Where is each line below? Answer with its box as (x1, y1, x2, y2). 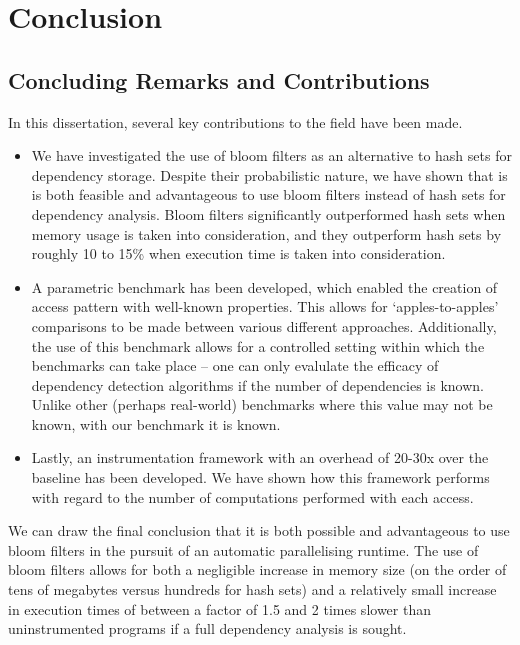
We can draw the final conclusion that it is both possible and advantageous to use (8, 520, 510, 541)
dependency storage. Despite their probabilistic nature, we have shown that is (31, 164, 508, 185)
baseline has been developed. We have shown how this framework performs (31, 467, 490, 488)
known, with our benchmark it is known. (31, 413, 281, 434)
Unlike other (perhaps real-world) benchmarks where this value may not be (31, 394, 493, 415)
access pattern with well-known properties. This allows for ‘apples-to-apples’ (31, 296, 499, 317)
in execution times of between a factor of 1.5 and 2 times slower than (8, 598, 431, 619)
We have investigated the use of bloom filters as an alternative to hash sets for (31, 145, 512, 166)
